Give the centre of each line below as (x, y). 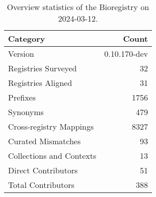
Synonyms (26, 112)
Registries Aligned (40, 83)
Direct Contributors (43, 170)
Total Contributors (41, 185)
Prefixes (22, 97)
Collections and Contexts (52, 156)
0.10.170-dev (126, 54)
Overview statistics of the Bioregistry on (78, 7)
